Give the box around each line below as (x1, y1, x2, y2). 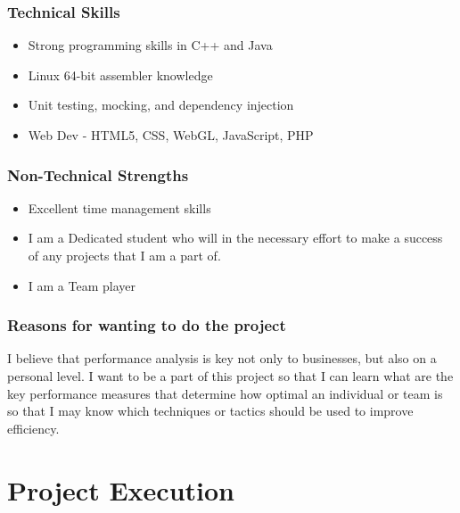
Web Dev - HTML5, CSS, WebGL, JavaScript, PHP (28, 126, 314, 144)
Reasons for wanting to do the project (7, 314, 286, 336)
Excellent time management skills (28, 198, 211, 217)
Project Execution (7, 471, 234, 508)
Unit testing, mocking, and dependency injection (28, 95, 294, 114)
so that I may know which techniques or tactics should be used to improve (7, 401, 414, 420)
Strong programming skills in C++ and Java (28, 36, 273, 54)
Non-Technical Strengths (7, 163, 189, 186)
